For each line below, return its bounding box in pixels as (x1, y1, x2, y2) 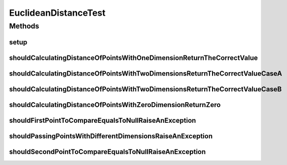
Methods (9, 22, 39, 30)
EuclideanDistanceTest (9, 7, 106, 18)
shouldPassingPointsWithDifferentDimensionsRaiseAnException (9, 132, 213, 140)
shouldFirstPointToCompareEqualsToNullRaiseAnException (9, 116, 196, 125)
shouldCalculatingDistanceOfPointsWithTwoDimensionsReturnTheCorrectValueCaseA (9, 69, 282, 78)
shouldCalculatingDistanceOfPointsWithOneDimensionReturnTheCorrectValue (9, 54, 258, 62)
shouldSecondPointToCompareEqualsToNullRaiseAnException (9, 147, 206, 156)
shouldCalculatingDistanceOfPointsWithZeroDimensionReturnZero (9, 101, 221, 109)
